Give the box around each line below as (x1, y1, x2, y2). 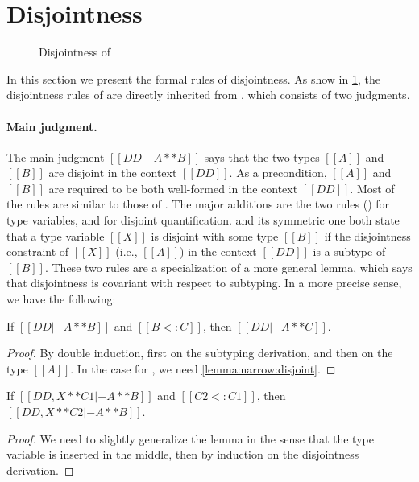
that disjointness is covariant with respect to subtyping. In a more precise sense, (6, 274, 402, 291)
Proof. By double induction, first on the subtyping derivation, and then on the (6, 344, 393, 361)
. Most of (350, 179, 395, 196)
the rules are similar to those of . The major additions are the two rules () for (6, 196, 390, 212)
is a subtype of (313, 243, 386, 260)
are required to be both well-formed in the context (48, 179, 298, 196)
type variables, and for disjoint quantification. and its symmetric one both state (6, 212, 400, 229)
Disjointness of (39, 43, 111, 60)
